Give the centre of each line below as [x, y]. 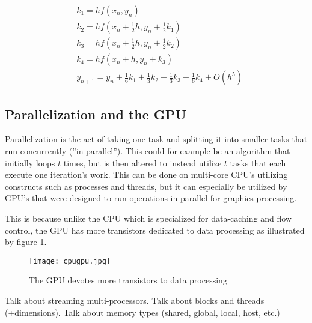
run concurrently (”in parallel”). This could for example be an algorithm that [148, 150]
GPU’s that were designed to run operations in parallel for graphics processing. [151, 198]
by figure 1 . [26, 242]
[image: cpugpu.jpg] [70, 261]
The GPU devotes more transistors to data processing [128, 280]
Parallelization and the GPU [96, 114]
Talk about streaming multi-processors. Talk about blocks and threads [135, 300]
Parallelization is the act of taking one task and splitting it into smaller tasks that [156, 139]
